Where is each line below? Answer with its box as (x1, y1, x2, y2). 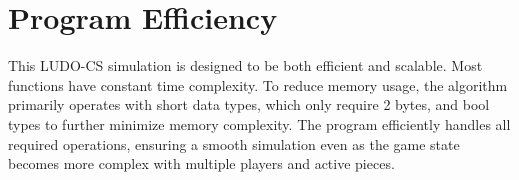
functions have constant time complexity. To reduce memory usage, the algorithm (8, 74, 508, 95)
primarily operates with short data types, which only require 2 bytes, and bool (8, 94, 490, 115)
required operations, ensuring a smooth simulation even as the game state (8, 133, 460, 154)
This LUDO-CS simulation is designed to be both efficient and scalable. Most (8, 55, 483, 76)
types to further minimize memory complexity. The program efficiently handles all (8, 113, 511, 134)
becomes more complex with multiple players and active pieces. (8, 153, 395, 174)
